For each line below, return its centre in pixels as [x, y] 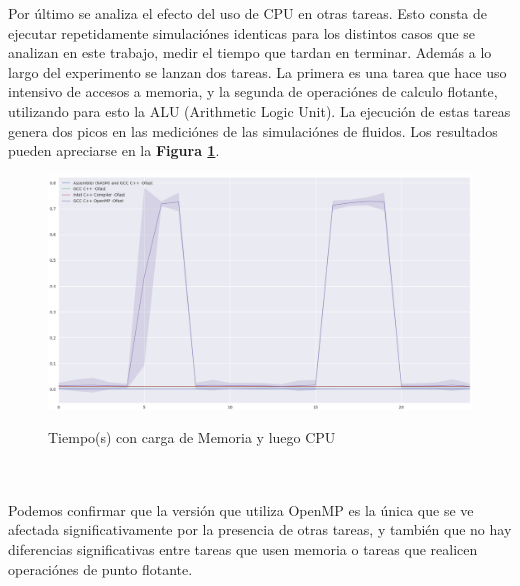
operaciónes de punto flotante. [100, 568]
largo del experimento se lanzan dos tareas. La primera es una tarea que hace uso [257, 71]
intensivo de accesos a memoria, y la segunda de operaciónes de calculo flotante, [253, 91]
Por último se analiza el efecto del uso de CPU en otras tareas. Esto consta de [248, 13]
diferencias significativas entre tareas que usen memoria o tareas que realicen [243, 549]
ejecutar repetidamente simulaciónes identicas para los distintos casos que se [242, 32]
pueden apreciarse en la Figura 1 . [114, 150]
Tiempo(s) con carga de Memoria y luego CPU [192, 437]
